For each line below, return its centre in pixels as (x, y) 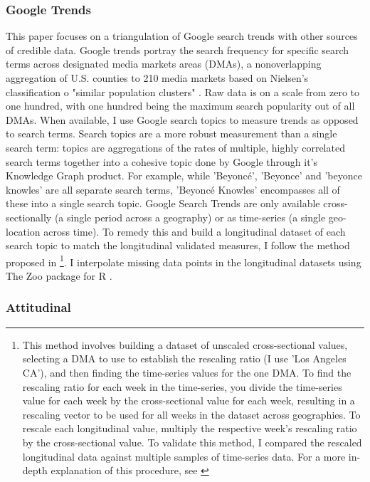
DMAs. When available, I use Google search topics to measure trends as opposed (182, 119)
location (23, 231)
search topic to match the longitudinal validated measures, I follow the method (178, 245)
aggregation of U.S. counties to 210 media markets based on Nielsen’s (157, 78)
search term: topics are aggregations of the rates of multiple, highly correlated (175, 147)
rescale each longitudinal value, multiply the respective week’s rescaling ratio (190, 428)
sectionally (29, 217)
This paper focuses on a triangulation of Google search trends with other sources (182, 36)
